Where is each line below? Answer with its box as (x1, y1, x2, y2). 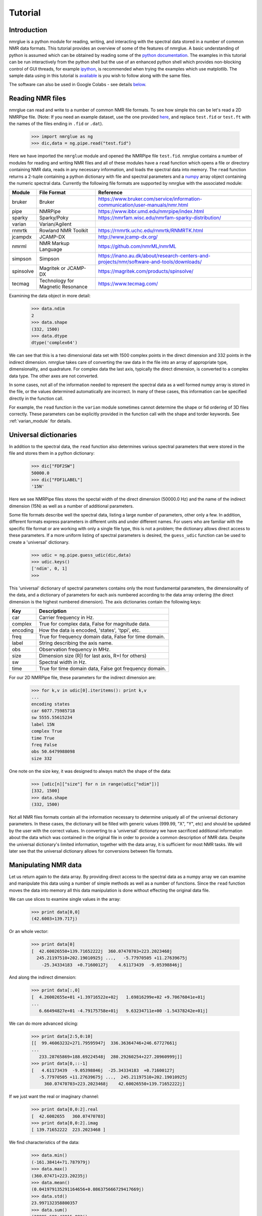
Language (39, 246, 63, 253)
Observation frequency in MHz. (39, 646, 111, 653)
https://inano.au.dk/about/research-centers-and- (98, 252, 211, 259)
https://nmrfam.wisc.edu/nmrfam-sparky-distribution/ (98, 215, 221, 221)
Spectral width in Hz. (39, 659, 87, 665)
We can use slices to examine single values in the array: (9, 896, 121, 902)
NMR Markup (39, 240, 70, 247)
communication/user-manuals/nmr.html (98, 202, 189, 209)
